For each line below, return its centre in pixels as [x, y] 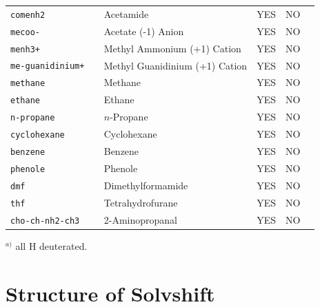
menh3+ [25, 49]
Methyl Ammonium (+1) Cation [172, 48]
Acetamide [126, 13]
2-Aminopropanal [140, 219]
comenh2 [28, 15]
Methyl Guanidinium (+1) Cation [176, 65]
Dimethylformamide [146, 185]
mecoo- [25, 32]
